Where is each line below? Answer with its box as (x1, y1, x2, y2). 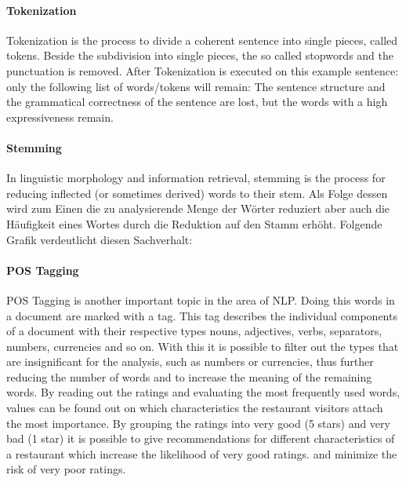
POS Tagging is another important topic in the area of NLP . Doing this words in (6, 291, 395, 308)
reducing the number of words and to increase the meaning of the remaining (6, 368, 372, 385)
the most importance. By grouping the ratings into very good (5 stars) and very (6, 414, 390, 431)
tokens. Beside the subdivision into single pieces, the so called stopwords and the (6, 47, 394, 64)
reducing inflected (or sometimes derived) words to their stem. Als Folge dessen (6, 184, 388, 201)
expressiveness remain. (6, 108, 114, 125)
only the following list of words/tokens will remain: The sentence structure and (6, 78, 386, 94)
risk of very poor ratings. (6, 461, 126, 477)
